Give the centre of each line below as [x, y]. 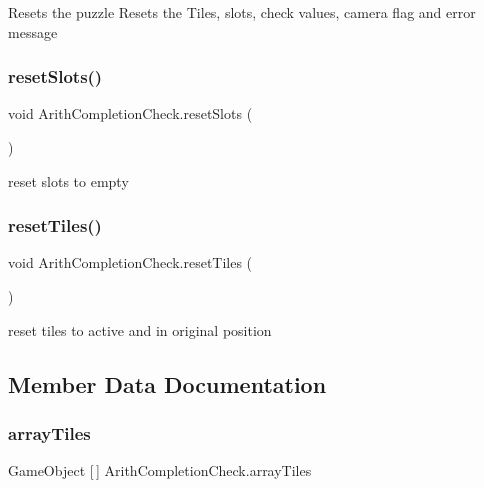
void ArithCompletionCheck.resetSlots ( [130, 113]
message [33, 31]
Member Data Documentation [167, 383]
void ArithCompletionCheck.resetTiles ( [130, 262]
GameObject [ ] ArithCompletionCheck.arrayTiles [160, 470]
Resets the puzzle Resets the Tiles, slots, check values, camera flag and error [242, 12]
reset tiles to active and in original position [140, 329]
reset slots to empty [68, 180]
